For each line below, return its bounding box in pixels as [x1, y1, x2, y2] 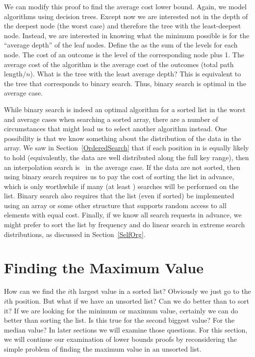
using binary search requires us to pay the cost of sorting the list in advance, [4, 171, 234, 182]
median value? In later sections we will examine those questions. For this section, [4, 324, 248, 334]
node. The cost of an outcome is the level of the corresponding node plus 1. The [4, 49, 244, 59]
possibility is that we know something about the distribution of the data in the [4, 133, 241, 143]
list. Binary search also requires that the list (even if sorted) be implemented [4, 190, 234, 201]
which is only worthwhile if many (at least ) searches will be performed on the [4, 181, 239, 191]
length [4, 69, 23, 79]
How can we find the [4, 286, 66, 296]
